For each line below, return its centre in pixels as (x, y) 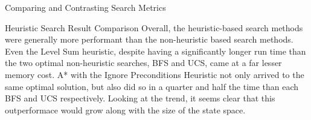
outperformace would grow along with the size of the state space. (125, 109)
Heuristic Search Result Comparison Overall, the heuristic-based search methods (154, 27)
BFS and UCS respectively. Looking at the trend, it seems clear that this (140, 98)
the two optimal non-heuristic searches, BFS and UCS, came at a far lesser (143, 63)
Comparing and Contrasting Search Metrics (85, 7)
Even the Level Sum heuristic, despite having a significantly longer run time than (155, 51)
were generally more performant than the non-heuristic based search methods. (149, 39)
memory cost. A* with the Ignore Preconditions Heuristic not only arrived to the (155, 74)
